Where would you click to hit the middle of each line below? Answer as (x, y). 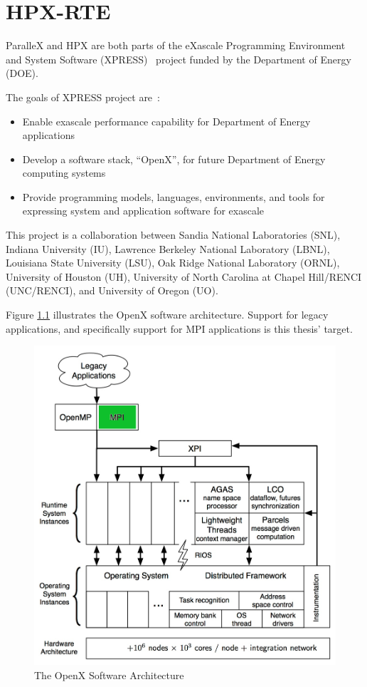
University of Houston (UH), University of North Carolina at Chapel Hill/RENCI (184, 276)
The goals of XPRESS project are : (83, 97)
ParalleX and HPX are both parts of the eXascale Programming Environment (176, 45)
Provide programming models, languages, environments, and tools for (174, 196)
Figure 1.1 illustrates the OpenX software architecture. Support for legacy (167, 315)
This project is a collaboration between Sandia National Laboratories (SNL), (173, 235)
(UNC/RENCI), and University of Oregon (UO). (112, 290)
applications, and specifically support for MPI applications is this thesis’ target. (179, 328)
